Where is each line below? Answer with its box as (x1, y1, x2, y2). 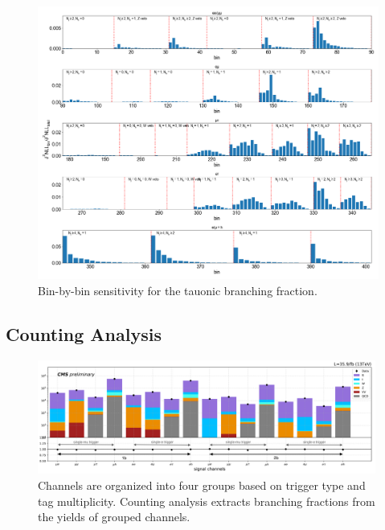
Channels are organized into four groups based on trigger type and (38, 476, 366, 493)
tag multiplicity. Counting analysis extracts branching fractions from (38, 492, 375, 509)
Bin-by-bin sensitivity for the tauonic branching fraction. (38, 281, 317, 298)
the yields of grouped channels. (38, 508, 190, 525)
